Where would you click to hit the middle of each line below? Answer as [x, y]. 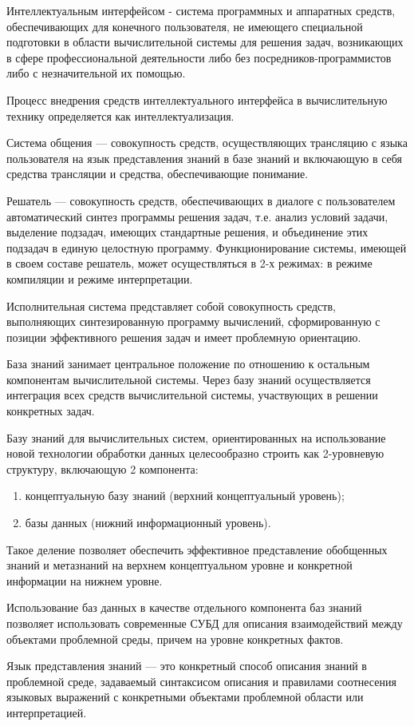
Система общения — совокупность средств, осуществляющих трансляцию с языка [207, 143]
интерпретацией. [47, 712]
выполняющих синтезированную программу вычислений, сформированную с [193, 321]
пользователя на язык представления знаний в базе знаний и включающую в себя [205, 158]
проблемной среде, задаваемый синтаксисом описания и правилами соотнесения [201, 681]
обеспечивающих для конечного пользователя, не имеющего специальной [185, 26]
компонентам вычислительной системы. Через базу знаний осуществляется [189, 379]
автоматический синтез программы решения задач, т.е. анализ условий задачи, [197, 216]
